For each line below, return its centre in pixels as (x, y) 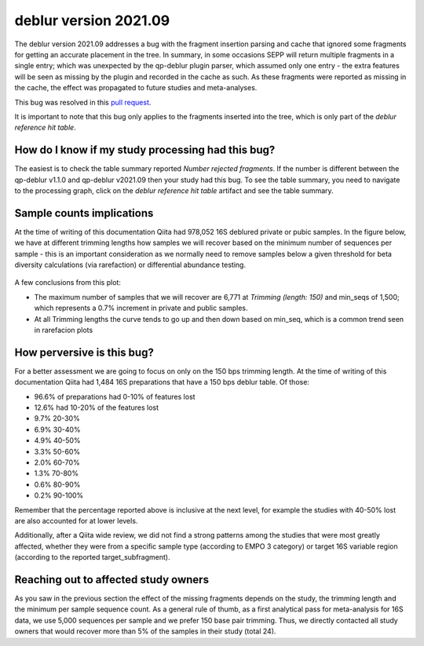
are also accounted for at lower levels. (76, 520)
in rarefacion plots (64, 330)
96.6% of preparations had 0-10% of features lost (115, 396)
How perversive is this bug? (84, 352)
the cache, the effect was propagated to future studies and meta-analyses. (136, 88)
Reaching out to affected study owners (112, 580)
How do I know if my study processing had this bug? (145, 150)
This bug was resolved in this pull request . (83, 102)
